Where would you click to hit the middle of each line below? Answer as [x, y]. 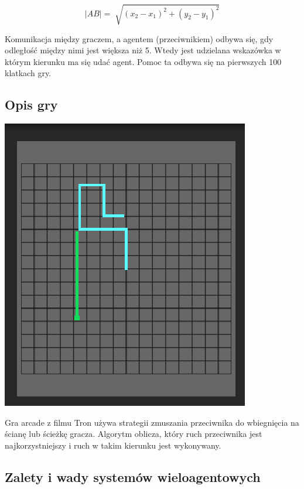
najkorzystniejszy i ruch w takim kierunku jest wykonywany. [113, 445]
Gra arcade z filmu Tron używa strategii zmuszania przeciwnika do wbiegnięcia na [152, 422]
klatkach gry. [28, 73]
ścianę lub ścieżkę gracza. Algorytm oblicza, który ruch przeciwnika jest [134, 434]
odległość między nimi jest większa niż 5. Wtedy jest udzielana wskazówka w [143, 50]
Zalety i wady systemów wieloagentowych [133, 476]
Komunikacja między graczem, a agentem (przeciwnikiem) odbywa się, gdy [139, 38]
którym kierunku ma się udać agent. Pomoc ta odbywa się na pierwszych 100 [143, 61]
